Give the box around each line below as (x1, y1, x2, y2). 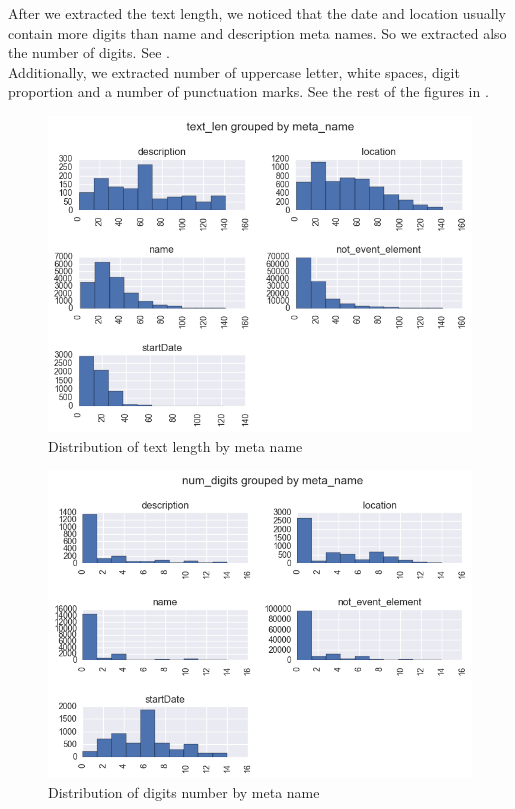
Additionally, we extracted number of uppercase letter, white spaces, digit (8, 61, 460, 82)
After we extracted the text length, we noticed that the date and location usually (8, 3, 506, 23)
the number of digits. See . (8, 42, 170, 63)
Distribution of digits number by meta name (48, 781, 320, 802)
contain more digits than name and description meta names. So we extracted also (8, 22, 507, 43)
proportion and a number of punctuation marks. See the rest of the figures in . (8, 81, 489, 102)
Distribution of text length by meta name (48, 435, 303, 456)
